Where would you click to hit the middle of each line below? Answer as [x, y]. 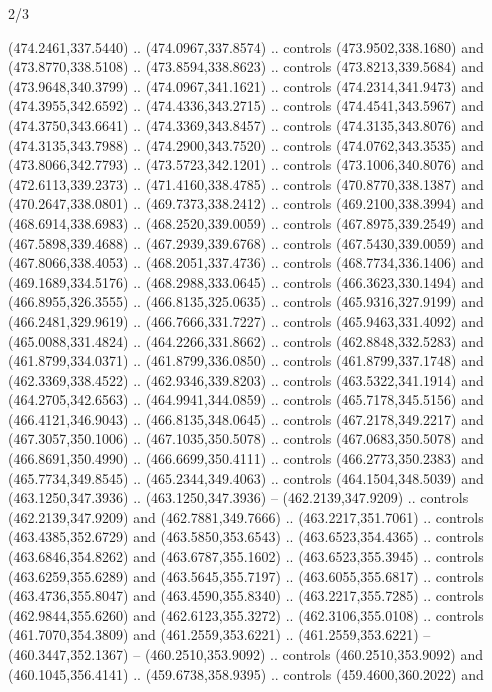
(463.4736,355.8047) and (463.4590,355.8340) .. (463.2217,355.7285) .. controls [246, 595]
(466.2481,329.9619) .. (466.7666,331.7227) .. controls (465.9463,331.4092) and [246, 320]
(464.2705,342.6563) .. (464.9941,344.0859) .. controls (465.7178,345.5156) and [246, 399]
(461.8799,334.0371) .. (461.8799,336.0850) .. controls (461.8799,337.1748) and [246, 360]
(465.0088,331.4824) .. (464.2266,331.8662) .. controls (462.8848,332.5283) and [246, 340]
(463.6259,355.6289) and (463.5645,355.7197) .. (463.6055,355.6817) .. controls [246, 575]
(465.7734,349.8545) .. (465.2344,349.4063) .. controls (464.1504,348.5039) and [246, 477]
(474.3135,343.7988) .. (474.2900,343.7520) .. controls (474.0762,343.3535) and [246, 144]
